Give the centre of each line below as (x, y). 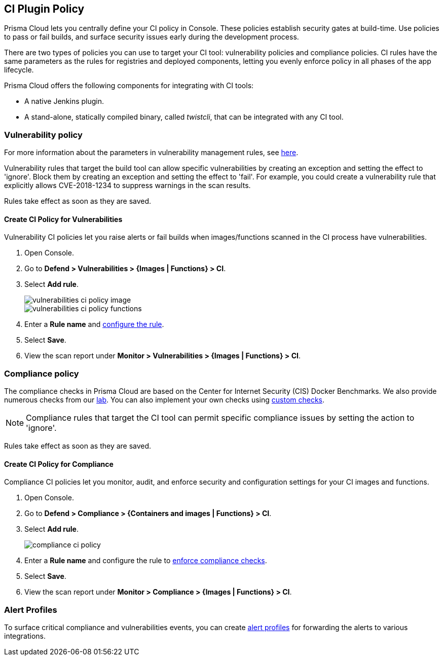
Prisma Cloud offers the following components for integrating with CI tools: (129, 86)
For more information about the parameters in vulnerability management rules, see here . (151, 153)
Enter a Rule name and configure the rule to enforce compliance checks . (146, 561)
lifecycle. (19, 70)
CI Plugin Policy (44, 9)
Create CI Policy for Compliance (59, 464)
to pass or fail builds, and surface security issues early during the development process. (152, 37)
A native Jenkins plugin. (64, 101)
